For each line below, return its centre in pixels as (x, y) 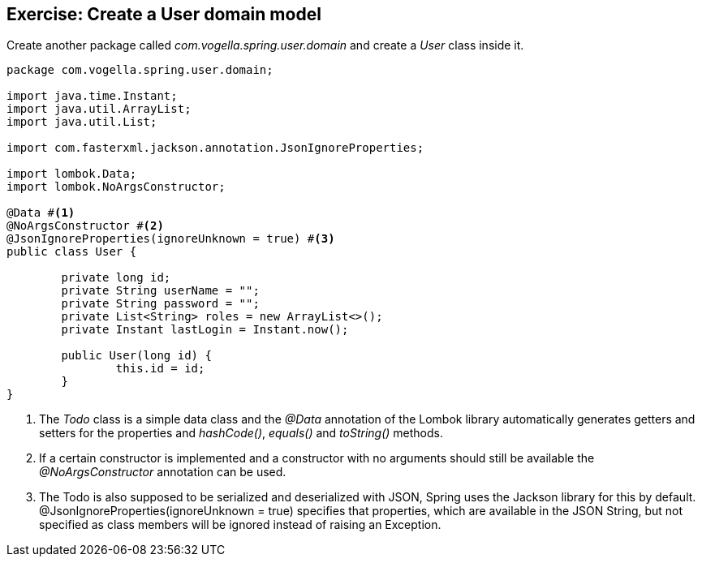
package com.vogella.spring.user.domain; (140, 70)
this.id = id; (160, 369)
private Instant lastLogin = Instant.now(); (205, 330)
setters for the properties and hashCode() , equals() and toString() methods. (241, 433)
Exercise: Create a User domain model (164, 14)
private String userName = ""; (160, 291)
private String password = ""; (160, 304)
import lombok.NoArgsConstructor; (116, 187)
